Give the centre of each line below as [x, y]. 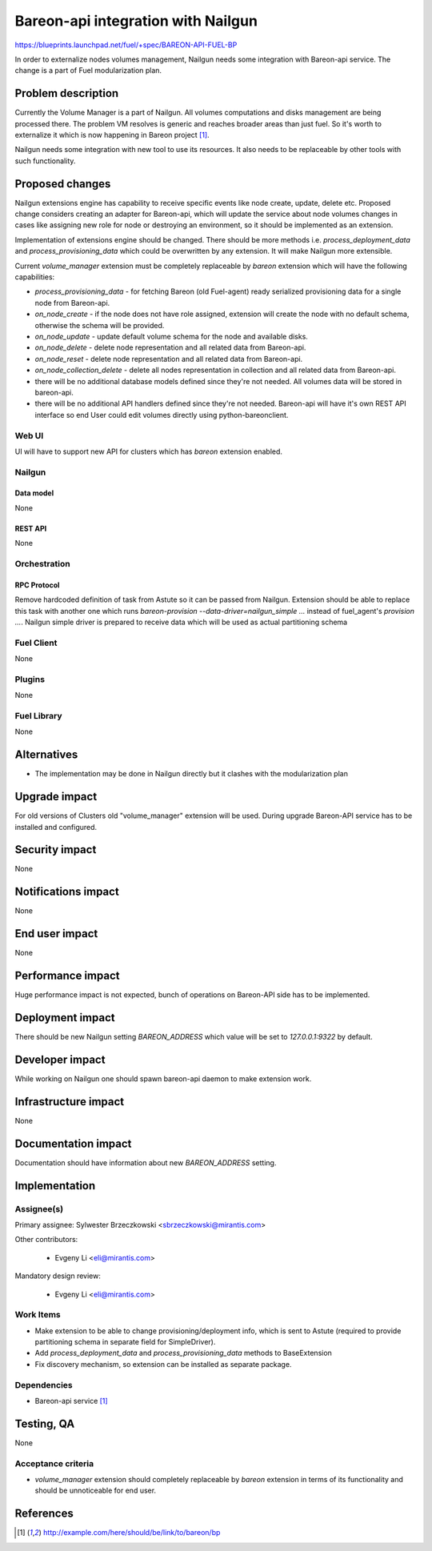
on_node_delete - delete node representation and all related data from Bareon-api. [170, 347]
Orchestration [43, 563]
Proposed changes [63, 184]
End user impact [56, 934]
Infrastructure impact [70, 1102]
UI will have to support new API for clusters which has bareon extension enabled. [149, 451]
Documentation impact [73, 1143]
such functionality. [45, 161]
